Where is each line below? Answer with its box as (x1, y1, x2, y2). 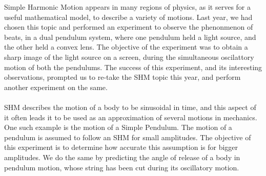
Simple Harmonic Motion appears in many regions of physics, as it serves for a (4, 2, 251, 12)
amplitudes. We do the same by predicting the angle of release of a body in (4, 151, 240, 162)
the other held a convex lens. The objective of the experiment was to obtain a (4, 41, 248, 52)
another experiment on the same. (4, 81, 108, 92)
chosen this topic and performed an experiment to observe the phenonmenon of (4, 21, 253, 32)
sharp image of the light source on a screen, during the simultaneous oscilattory (4, 51, 254, 62)
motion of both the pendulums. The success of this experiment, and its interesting (4, 61, 262, 72)
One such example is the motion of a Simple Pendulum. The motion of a (4, 122, 232, 133)
